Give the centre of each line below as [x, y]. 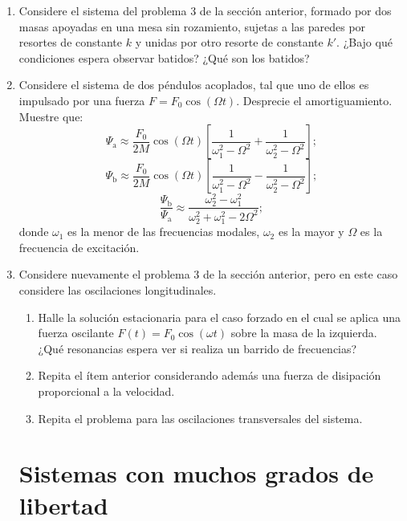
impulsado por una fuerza [82, 100]
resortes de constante [71, 42]
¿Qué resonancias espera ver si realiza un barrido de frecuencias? [197, 348]
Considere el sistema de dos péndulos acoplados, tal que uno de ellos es [194, 85]
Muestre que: [51, 116]
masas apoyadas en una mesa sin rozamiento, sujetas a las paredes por [192, 26]
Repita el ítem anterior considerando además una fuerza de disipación [210, 375]
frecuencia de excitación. [79, 247]
